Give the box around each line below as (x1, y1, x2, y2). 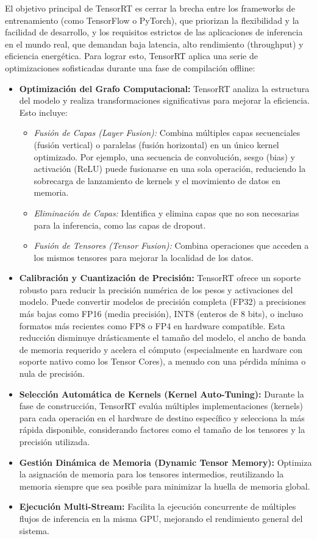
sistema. (19, 524, 49, 537)
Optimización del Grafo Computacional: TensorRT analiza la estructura (19, 82, 310, 95)
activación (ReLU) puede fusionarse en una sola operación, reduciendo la (34, 162, 306, 175)
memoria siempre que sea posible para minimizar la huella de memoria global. (19, 479, 310, 492)
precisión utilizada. (19, 435, 90, 448)
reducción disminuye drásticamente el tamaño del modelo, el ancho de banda (19, 331, 306, 344)
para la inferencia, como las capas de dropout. (34, 218, 206, 231)
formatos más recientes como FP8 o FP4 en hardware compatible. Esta (19, 319, 285, 332)
